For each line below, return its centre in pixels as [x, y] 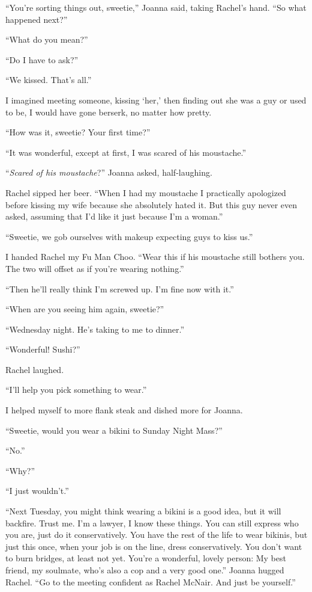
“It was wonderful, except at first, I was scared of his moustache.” [126, 152]
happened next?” [37, 19]
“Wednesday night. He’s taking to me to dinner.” [95, 329]
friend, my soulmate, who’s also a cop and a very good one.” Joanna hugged [145, 570]
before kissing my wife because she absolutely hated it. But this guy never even [151, 204]
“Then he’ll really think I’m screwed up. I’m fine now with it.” [120, 288]
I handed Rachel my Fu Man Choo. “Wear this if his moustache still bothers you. [155, 257]
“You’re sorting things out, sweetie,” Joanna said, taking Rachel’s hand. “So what [156, 7]
